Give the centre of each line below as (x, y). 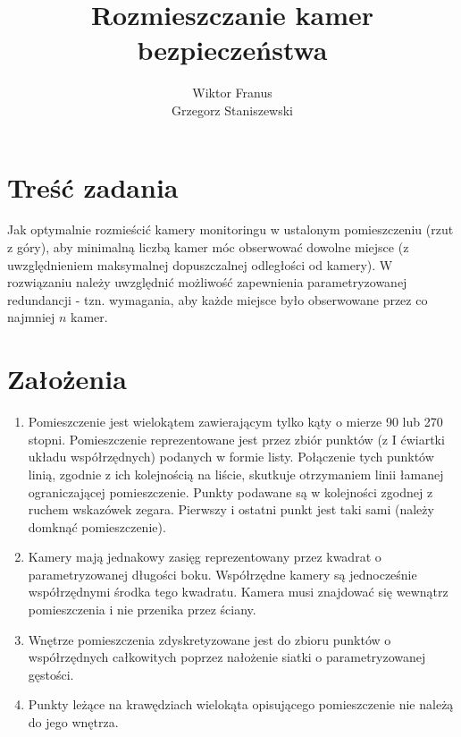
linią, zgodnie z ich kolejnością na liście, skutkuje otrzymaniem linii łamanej (236, 474)
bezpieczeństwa (232, 50)
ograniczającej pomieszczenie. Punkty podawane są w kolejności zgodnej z (230, 491)
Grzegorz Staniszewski (232, 110)
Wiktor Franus (232, 93)
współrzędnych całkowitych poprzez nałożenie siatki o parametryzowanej (227, 657)
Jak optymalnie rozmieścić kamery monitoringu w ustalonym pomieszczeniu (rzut (230, 229)
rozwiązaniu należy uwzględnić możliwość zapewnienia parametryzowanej (207, 282)
